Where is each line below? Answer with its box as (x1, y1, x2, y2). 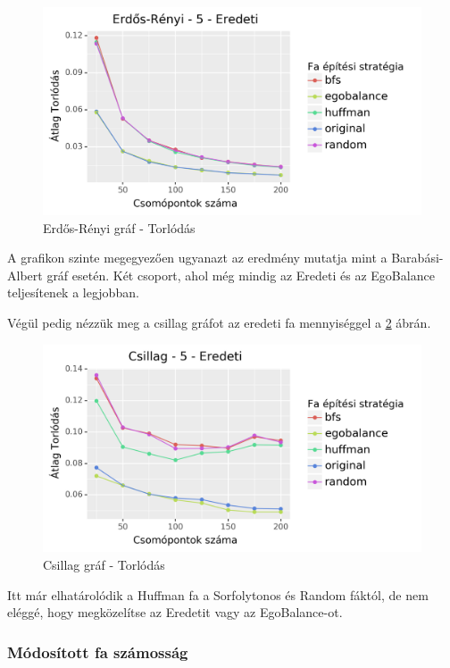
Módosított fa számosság (7, 640, 188, 663)
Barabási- (391, 248, 444, 267)
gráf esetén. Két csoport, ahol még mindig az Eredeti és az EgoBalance (46, 265, 435, 284)
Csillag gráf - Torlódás (43, 555, 165, 573)
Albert (7, 265, 43, 284)
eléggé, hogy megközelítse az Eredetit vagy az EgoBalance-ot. (7, 603, 343, 622)
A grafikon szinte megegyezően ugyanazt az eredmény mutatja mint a (7, 248, 387, 267)
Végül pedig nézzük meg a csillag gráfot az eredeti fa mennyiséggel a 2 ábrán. (7, 313, 431, 332)
